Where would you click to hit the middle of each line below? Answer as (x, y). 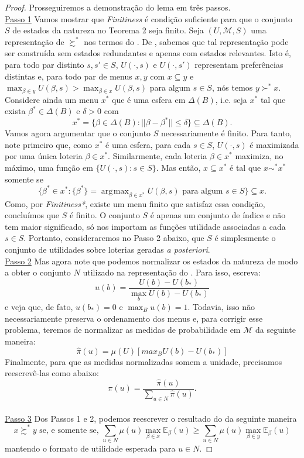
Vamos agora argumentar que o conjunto (78, 133)
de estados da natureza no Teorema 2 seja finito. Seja (108, 30)
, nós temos (232, 87)
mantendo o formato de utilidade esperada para (90, 448)
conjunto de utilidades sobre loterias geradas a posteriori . (107, 249)
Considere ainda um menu (52, 99)
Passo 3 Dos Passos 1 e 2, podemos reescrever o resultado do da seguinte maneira (151, 418)
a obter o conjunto (38, 272)
